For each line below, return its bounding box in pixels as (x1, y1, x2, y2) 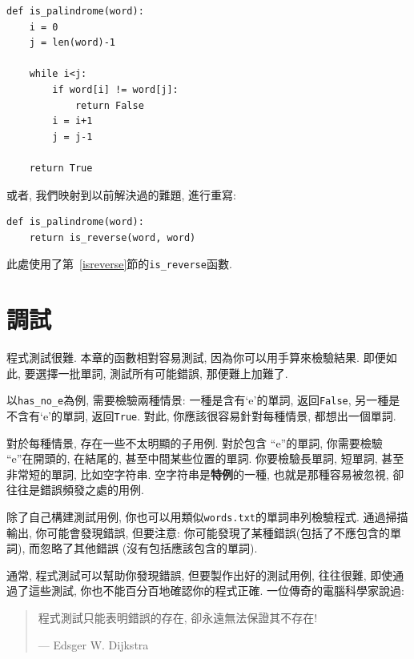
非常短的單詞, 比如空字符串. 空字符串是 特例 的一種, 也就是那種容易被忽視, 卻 (6, 465, 404, 482)
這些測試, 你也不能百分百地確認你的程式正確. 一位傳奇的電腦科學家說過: (28, 582, 404, 599)
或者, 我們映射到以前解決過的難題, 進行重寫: (6, 186, 236, 203)
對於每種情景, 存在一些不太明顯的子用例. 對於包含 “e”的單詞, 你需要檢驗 (6, 434, 383, 451)
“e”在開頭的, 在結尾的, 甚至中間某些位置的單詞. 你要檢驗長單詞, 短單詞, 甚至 (6, 450, 404, 467)
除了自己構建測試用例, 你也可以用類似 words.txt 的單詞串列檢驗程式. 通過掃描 (6, 508, 408, 524)
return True (29, 162, 93, 174)
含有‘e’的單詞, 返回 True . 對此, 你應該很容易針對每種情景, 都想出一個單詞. (17, 407, 396, 424)
